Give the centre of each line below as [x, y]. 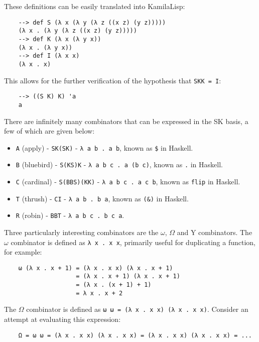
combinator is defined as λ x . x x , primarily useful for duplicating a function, [133, 242]
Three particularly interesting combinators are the [81, 232]
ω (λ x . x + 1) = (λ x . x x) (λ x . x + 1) [96, 268]
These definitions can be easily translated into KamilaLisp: [95, 6]
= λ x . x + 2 [99, 293]
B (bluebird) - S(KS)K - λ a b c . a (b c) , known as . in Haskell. [119, 164]
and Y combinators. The [215, 232]
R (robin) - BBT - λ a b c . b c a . [70, 215]
